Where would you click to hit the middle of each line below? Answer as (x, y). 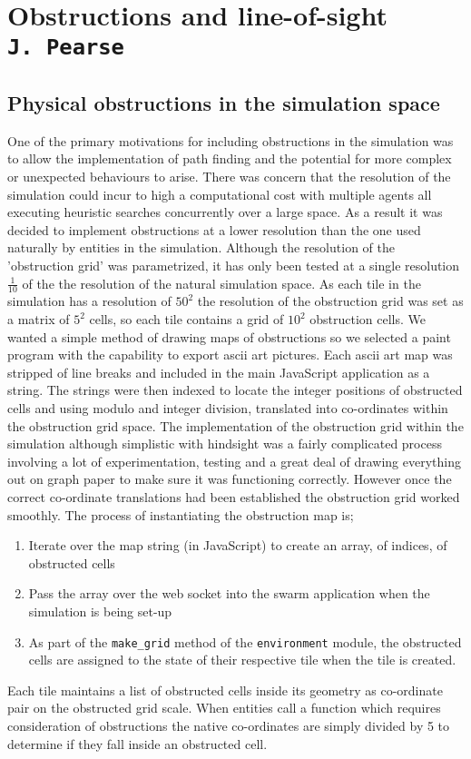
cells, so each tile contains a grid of (186, 319)
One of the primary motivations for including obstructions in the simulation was (231, 140)
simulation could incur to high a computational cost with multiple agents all (220, 194)
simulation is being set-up (100, 611)
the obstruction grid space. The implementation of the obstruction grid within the (235, 425)
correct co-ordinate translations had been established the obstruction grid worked (234, 497)
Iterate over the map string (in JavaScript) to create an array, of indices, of (238, 545)
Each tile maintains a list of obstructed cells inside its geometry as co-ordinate (225, 690)
